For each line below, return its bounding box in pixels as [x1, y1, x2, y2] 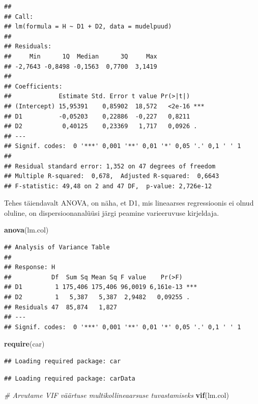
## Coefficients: [4, 82, 63, 90]
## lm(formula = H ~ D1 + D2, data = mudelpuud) [4, 23, 172, 31]
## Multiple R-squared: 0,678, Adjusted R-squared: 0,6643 [4, 172, 219, 180]
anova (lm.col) [4, 224, 49, 235]
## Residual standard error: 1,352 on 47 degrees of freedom [4, 162, 216, 170]
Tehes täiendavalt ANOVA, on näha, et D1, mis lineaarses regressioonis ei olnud [4, 197, 254, 208]
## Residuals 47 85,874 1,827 [4, 303, 117, 311]
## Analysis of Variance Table [4, 244, 110, 251]
